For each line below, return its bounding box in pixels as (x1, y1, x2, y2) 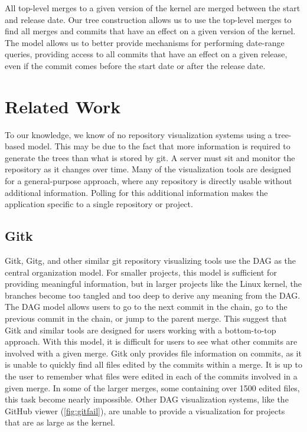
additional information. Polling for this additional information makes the (5, 186, 268, 198)
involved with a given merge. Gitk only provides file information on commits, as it (5, 346, 302, 359)
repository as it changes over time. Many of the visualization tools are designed (5, 163, 292, 175)
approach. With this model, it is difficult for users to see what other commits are (5, 335, 298, 348)
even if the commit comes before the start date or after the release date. (5, 59, 266, 71)
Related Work (5, 94, 121, 118)
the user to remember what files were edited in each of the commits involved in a (5, 369, 298, 382)
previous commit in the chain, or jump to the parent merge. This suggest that (5, 312, 288, 325)
